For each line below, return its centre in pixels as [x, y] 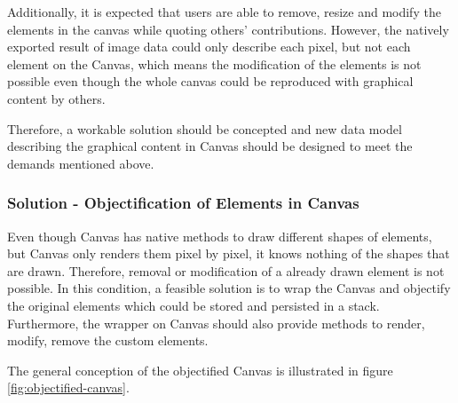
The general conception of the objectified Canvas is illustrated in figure [200, 370]
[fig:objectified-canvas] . [68, 387]
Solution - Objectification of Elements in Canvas [183, 203]
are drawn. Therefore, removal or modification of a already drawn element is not [226, 270]
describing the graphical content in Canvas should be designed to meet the [210, 146]
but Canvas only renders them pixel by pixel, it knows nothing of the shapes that [229, 253]
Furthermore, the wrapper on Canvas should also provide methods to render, [216, 323]
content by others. [56, 98]
